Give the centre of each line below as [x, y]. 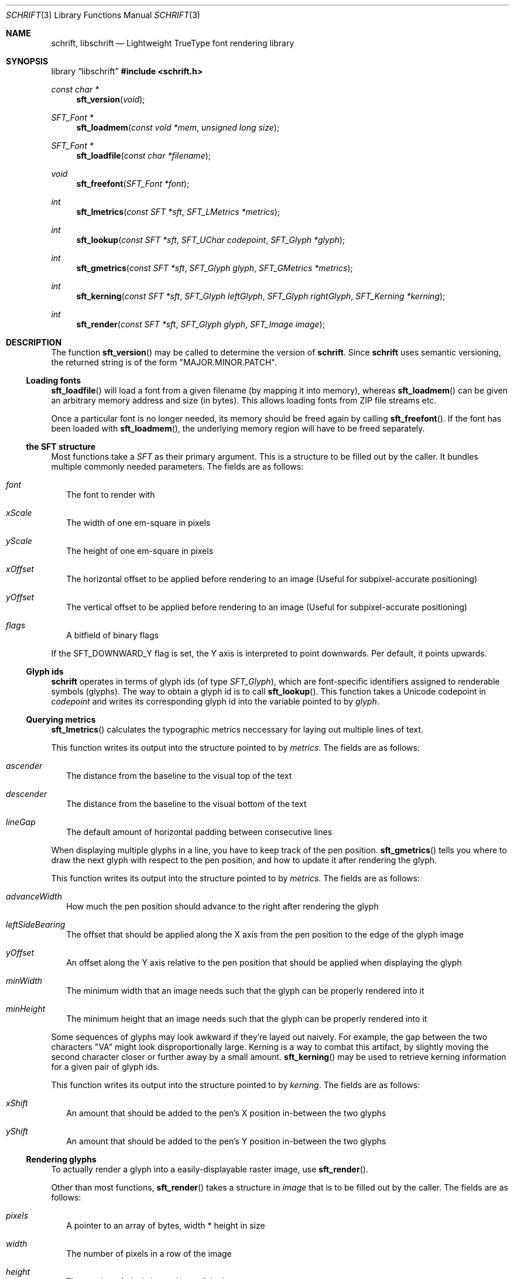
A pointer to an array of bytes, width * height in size [166, 1225]
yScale [19, 541]
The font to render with [111, 495]
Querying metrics [61, 719]
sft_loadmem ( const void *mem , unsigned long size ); [178, 127]
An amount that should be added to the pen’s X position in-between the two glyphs [226, 1113]
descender [27, 794]
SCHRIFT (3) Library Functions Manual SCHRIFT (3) [103, 15]
